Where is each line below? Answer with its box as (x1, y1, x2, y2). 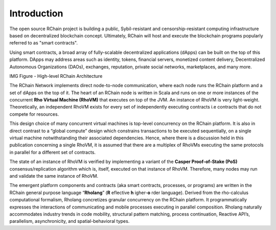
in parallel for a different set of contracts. (9, 149, 96, 155)
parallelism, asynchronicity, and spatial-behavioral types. (9, 218, 130, 224)
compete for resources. (9, 111, 59, 117)
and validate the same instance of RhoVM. (9, 173, 99, 179)
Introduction (9, 8, 63, 19)
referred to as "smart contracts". (9, 40, 78, 46)
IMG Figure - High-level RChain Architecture (9, 73, 103, 79)
